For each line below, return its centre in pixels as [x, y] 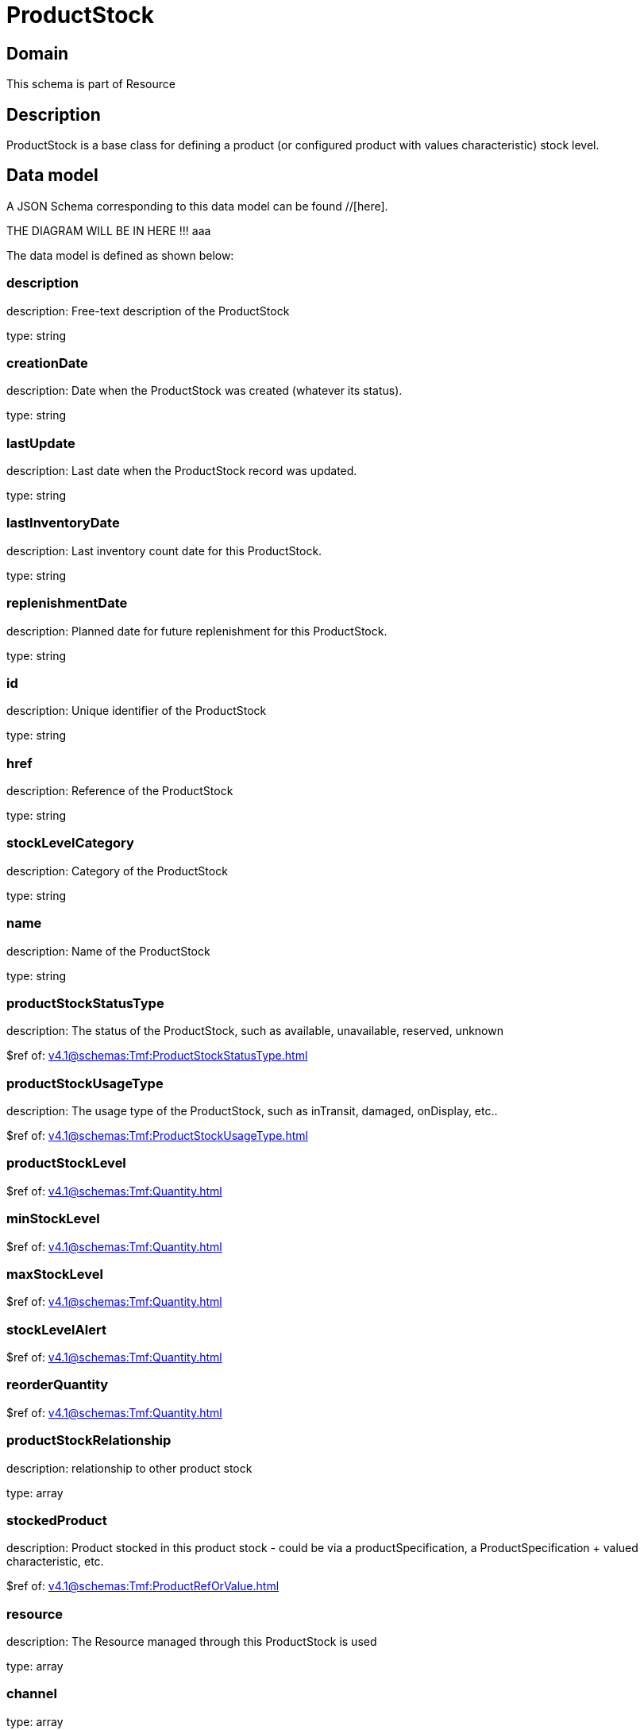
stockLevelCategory [70, 843]
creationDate [47, 363]
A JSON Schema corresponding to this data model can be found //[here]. [197, 206]
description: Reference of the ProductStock [120, 791]
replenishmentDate [67, 603]
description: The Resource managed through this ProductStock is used [192, 1642]
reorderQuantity [58, 1385]
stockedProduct [57, 1520]
